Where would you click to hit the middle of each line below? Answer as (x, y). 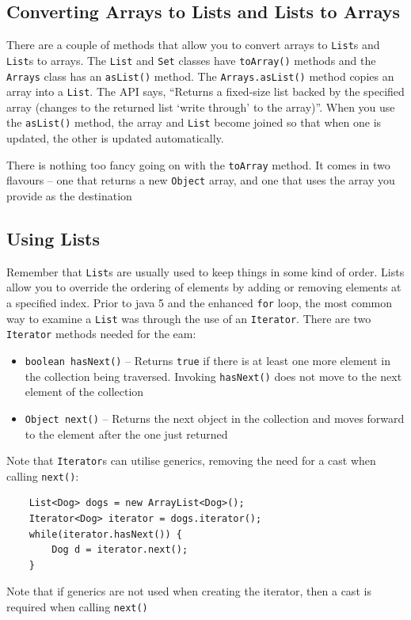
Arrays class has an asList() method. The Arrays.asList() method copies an (200, 76)
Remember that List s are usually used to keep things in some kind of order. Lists (205, 271)
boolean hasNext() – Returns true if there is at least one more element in (207, 360)
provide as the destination (69, 195)
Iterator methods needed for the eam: (101, 334)
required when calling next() (77, 607)
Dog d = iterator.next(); (120, 550)
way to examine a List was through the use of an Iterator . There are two (189, 318)
